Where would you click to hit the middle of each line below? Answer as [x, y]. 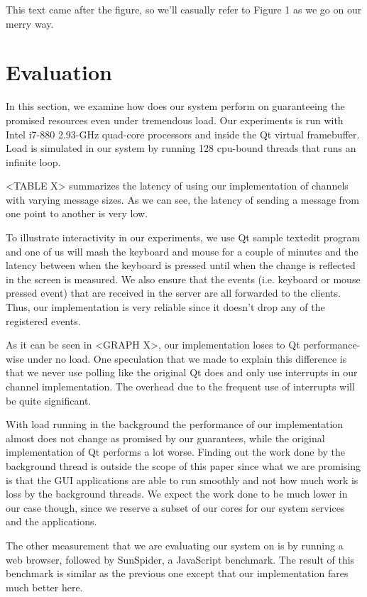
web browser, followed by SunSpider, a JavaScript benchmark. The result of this [180, 559]
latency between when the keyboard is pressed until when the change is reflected [181, 265]
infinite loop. [33, 161]
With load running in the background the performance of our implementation [175, 424]
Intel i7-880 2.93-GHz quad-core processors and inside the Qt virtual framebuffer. [183, 134]
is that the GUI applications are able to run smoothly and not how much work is [182, 480]
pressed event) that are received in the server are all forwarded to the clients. [173, 293]
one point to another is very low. [77, 213]
